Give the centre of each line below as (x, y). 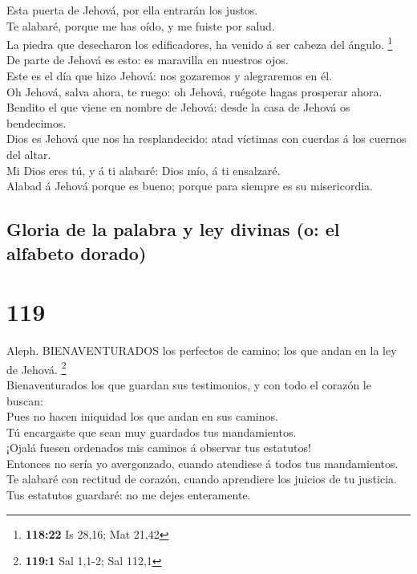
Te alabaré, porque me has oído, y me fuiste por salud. (141, 25)
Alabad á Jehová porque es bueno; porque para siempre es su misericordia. (190, 186)
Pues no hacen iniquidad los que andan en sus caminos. (142, 416)
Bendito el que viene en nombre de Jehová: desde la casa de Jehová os (178, 107)
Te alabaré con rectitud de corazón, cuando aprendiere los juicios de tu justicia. (202, 479)
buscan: (25, 400)
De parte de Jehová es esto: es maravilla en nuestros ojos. (148, 60)
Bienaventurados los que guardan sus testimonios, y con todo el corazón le (189, 384)
